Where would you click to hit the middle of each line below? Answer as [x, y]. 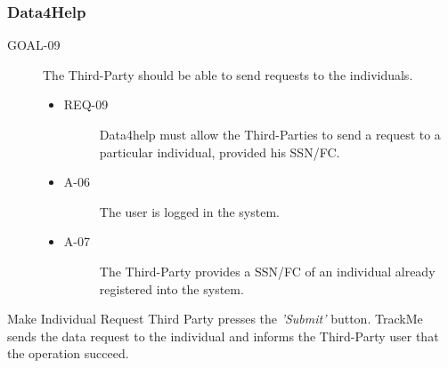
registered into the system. [171, 288]
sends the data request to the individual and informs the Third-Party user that [223, 336]
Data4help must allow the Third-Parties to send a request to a [270, 134]
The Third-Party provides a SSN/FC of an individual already [267, 271]
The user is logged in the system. [189, 211]
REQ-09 [86, 104]
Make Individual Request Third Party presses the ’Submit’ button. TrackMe [215, 319]
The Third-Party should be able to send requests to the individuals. [228, 74]
